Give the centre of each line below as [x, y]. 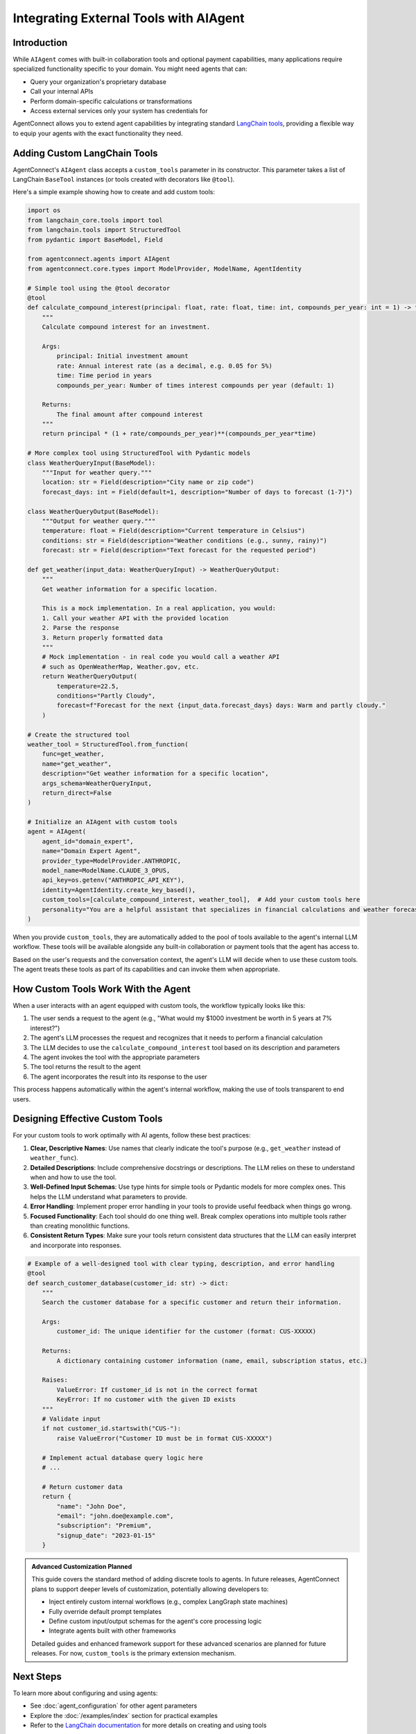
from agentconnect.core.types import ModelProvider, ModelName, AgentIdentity [164, 268]
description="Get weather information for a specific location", [155, 774]
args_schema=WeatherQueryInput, [97, 783]
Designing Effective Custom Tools [88, 1119]
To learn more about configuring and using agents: [85, 1693]
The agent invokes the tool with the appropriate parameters [115, 1057]
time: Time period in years [104, 376]
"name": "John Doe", [92, 1506]
